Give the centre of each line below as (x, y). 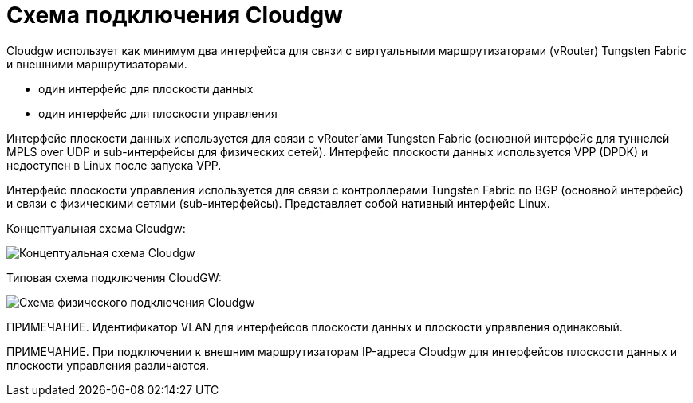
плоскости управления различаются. (108, 365)
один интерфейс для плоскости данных (146, 88)
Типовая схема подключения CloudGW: (114, 277)
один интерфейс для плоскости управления (158, 113)
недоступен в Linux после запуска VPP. (114, 165)
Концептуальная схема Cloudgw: (96, 228)
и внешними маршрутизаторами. (97, 64)
